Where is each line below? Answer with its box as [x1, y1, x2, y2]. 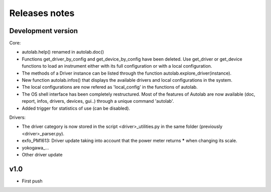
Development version [9, 27, 78, 35]
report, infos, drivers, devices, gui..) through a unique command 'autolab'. [22, 98, 174, 104]
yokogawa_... [22, 144, 50, 150]
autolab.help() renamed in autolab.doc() [22, 49, 104, 55]
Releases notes [9, 8, 75, 19]
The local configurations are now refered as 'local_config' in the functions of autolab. [22, 84, 198, 90]
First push [22, 178, 43, 184]
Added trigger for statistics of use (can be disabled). [22, 105, 130, 111]
